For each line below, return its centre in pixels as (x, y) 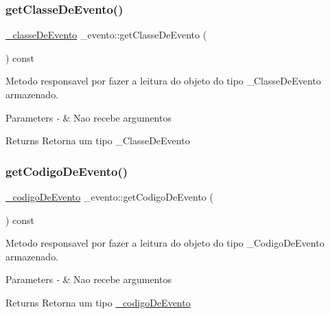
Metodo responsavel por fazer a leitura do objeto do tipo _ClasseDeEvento (163, 81)
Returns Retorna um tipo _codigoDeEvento (98, 302)
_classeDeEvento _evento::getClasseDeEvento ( (106, 35)
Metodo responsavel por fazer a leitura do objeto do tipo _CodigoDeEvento (165, 243)
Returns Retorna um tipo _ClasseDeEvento (98, 141)
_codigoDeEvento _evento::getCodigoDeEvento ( (109, 197)
